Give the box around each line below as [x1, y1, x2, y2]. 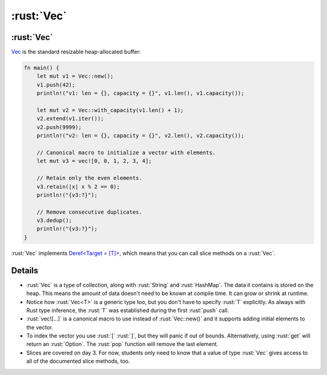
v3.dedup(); [36, 217, 73, 224]
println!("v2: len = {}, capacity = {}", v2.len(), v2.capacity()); [36, 132, 245, 139]
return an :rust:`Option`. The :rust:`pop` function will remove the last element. [26, 340, 219, 348]
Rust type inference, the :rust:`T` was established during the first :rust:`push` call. [26, 307, 230, 314]
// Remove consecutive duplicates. [36, 208, 142, 215]
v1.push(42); [36, 81, 76, 88]
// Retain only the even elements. [36, 174, 142, 182]
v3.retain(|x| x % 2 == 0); [36, 183, 121, 190]
